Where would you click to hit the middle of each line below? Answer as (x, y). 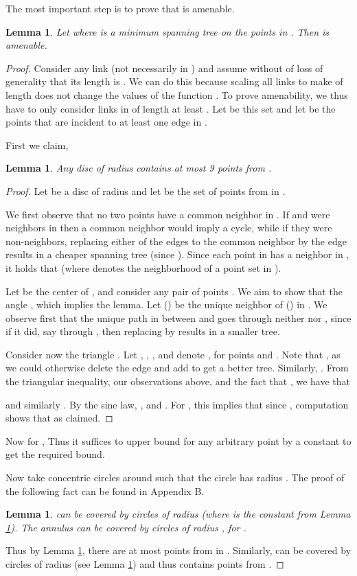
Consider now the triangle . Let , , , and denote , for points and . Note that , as (173, 354)
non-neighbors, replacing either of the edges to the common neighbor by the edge (176, 241)
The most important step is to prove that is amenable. (120, 8)
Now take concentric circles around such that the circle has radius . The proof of (175, 477)
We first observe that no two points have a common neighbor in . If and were (168, 214)
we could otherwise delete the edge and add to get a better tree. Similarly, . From (177, 368)
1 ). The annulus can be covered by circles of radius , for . (126, 527)
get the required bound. (55, 454)
